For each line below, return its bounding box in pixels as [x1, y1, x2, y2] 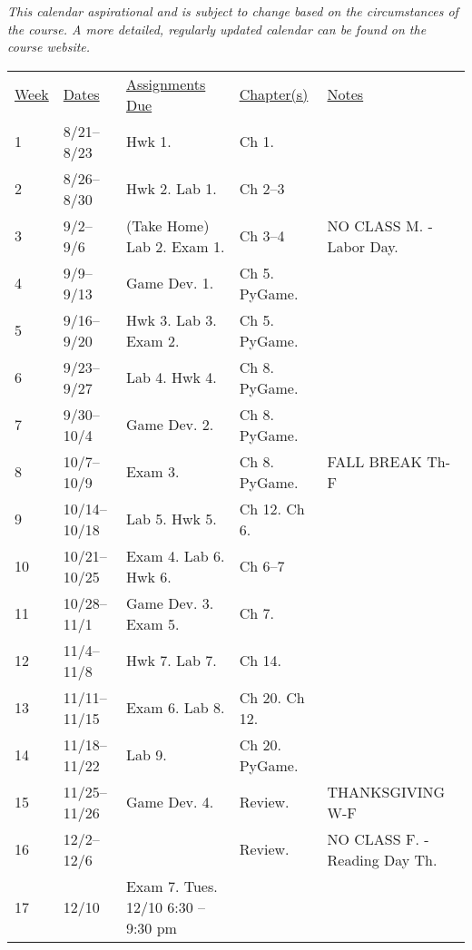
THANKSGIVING [327, 780, 446, 802]
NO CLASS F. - [327, 828, 429, 849]
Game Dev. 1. [125, 272, 214, 294]
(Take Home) [125, 214, 210, 236]
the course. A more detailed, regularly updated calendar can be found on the [7, 19, 427, 38]
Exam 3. [125, 461, 180, 483]
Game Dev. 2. [125, 414, 214, 436]
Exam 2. [125, 329, 180, 351]
